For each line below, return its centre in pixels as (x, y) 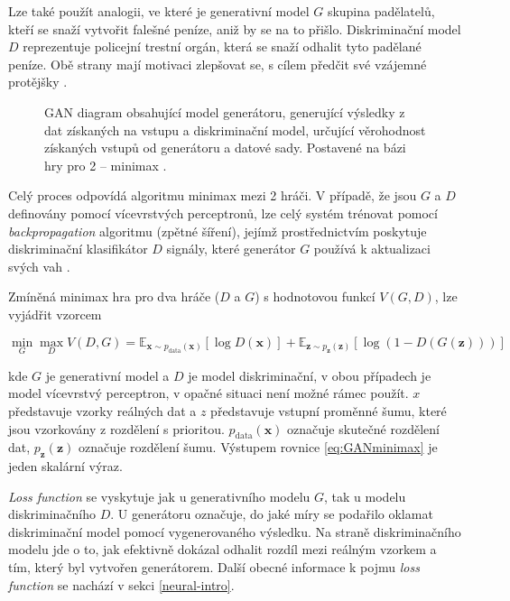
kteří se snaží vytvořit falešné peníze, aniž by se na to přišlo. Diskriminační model (235, 28)
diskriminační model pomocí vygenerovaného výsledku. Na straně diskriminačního (235, 531)
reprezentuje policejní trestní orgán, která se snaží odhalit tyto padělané (222, 46)
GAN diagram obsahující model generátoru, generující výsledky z (225, 111)
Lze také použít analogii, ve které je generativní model (159, 11)
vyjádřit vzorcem (55, 314)
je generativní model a (107, 375)
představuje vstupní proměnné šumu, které (329, 410)
